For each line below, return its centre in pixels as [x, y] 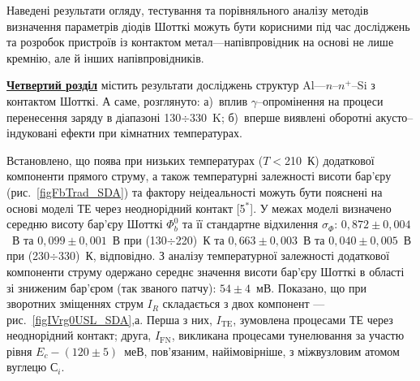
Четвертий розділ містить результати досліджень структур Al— [166, 85]
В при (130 [139, 239]
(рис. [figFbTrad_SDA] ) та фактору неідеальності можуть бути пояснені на [195, 191]
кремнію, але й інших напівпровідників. [105, 57]
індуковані [32, 133]
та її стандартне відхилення [251, 224]
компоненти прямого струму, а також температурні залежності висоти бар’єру [199, 176]
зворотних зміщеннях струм [75, 303]
